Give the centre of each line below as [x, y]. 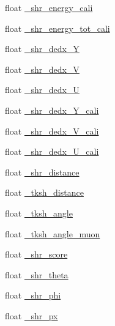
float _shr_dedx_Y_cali [52, 110]
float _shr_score [36, 254]
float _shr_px [32, 315]
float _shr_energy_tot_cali [57, 28]
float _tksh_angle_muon [53, 233]
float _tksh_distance [44, 192]
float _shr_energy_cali [49, 7]
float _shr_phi [33, 295]
